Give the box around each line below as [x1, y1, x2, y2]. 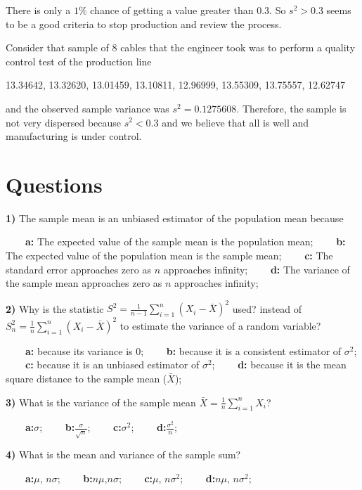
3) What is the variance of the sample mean [6, 394, 196, 409]
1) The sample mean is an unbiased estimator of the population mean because [6, 210, 344, 225]
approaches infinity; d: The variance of [163, 262, 350, 276]
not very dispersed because [6, 115, 122, 129]
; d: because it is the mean [212, 357, 347, 372]
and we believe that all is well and [162, 115, 309, 129]
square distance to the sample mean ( [6, 371, 167, 386]
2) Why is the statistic [6, 301, 104, 316]
